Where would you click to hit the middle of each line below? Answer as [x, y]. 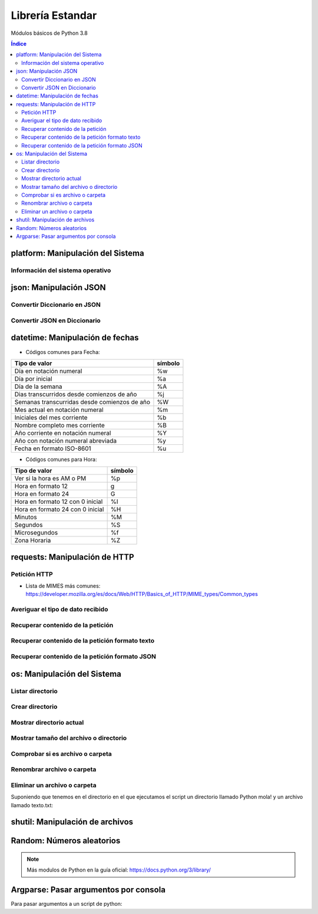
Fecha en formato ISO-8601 [53, 448]
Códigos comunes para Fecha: [63, 352]
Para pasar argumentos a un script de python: [67, 904]
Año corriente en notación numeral [63, 433]
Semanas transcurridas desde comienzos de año [82, 402]
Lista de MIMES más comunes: [63, 586]
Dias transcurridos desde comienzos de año [76, 394]
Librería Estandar [54, 15]
